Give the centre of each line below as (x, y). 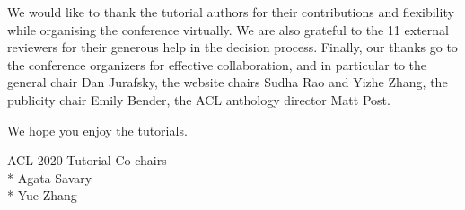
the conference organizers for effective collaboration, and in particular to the (217, 64)
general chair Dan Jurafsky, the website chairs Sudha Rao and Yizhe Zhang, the (228, 82)
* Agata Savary (50, 177)
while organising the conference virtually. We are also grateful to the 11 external (228, 29)
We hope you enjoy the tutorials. (97, 130)
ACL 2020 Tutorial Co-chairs (87, 160)
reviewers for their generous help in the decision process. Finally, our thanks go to (232, 47)
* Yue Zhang (42, 195)
